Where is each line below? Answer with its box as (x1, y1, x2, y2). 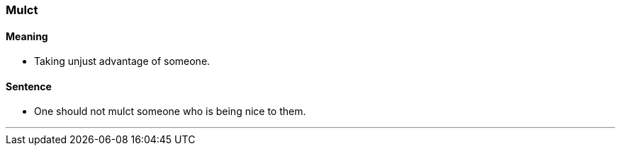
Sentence (6, 80, 52, 92)
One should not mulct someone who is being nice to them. (34, 105, 306, 118)
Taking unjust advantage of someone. (34, 55, 211, 68)
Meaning (6, 30, 48, 42)
